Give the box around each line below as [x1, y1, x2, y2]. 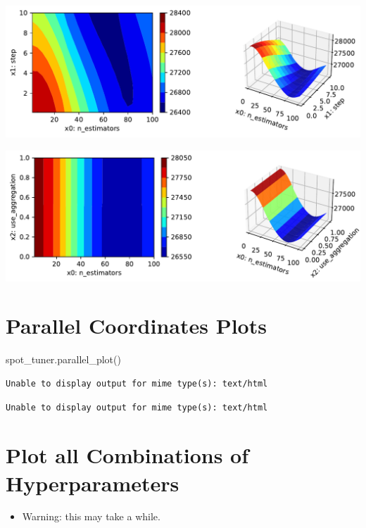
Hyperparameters [6, 468, 179, 497]
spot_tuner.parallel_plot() [6, 352, 121, 367]
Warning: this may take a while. [22, 509, 160, 524]
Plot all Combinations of [6, 441, 248, 470]
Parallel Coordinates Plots [6, 311, 267, 340]
